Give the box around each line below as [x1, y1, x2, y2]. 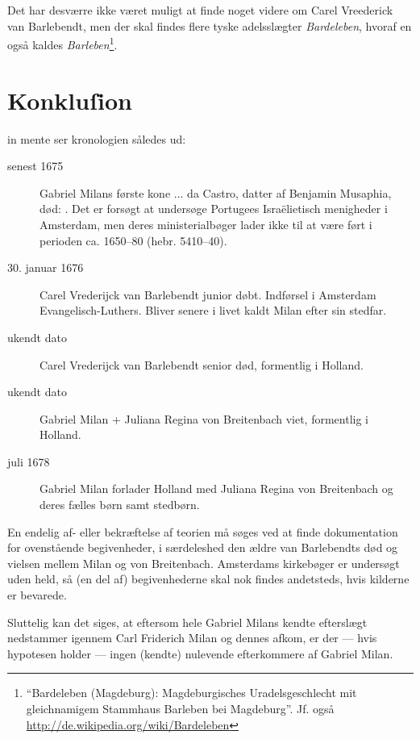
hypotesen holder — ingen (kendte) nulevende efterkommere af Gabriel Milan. [7, 645, 393, 662]
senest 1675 [7, 157, 64, 174]
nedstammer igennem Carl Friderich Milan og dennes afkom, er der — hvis [7, 629, 377, 646]
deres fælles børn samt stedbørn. [40, 496, 200, 513]
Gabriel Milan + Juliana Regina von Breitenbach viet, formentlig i [40, 410, 369, 427]
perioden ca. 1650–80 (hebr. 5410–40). [40, 232, 227, 248]
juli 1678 [7, 453, 50, 470]
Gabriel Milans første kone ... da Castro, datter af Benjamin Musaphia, [40, 184, 392, 201]
